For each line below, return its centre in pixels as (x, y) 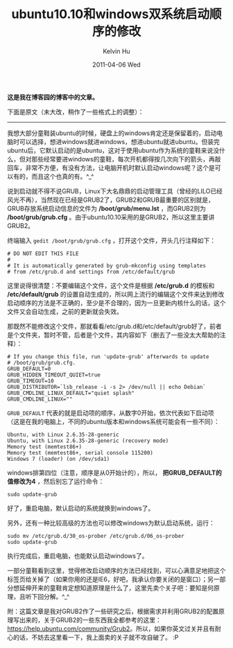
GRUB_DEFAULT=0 (29, 369)
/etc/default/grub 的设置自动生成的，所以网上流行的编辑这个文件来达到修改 (116, 294)
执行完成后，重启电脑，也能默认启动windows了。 (78, 556)
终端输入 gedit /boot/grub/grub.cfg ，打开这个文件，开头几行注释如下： (112, 240)
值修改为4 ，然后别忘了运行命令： (56, 481)
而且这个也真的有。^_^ (62, 176)
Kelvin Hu (116, 51)
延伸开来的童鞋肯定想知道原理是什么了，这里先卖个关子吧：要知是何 (116, 588)
